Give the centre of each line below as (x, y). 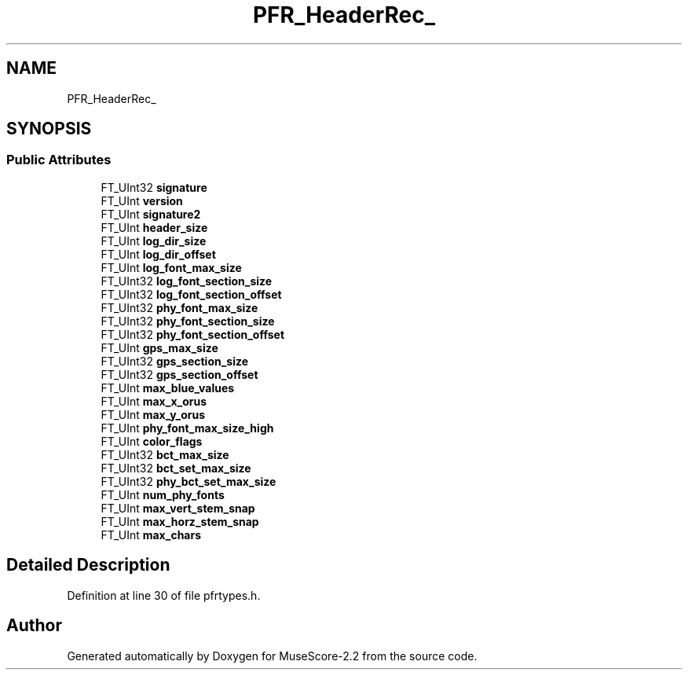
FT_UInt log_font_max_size (171, 267)
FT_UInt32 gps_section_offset (179, 374)
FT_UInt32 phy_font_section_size (188, 321)
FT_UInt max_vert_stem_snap (178, 508)
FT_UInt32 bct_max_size (165, 454)
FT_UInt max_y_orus (153, 414)
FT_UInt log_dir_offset (158, 254)
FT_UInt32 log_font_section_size (187, 281)
